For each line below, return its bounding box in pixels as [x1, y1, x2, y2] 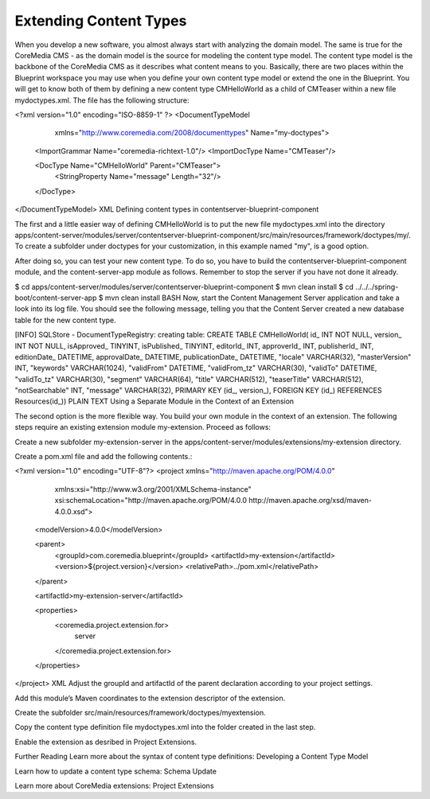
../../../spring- [355, 282, 399, 291]
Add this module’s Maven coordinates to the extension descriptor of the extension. [14, 693, 286, 703]
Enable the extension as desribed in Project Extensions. [14, 737, 197, 746]
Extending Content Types [14, 12, 187, 29]
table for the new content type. [14, 315, 117, 325]
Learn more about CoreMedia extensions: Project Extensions [14, 781, 214, 791]
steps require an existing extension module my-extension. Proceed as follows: [14, 423, 271, 432]
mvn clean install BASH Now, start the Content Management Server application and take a [104, 293, 400, 302]
